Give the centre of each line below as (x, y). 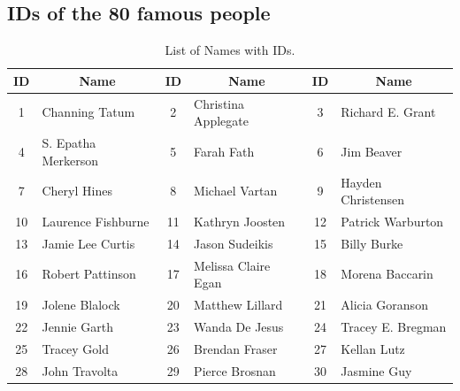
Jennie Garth (77, 326)
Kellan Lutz (373, 348)
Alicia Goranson (384, 305)
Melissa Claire (232, 265)
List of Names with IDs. (230, 50)
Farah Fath (224, 151)
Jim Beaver (372, 151)
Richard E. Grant (388, 112)
